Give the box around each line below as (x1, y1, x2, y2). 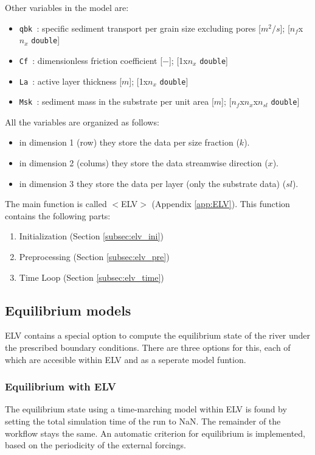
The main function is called (5, 197, 107, 210)
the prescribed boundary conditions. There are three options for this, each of (5, 341, 291, 354)
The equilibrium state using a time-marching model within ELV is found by (5, 403, 287, 415)
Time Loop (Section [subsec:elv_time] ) (19, 270, 164, 283)
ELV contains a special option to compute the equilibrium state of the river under (5, 329, 311, 342)
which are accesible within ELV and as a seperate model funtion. (5, 353, 246, 365)
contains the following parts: (5, 209, 111, 222)
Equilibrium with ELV (5, 379, 116, 394)
